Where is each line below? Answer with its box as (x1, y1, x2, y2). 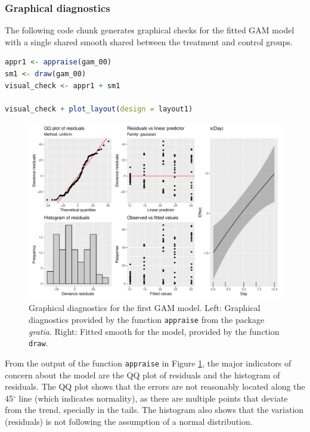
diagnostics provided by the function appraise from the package (29, 313, 265, 326)
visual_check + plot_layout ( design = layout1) (5, 104, 193, 113)
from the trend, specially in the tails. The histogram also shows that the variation (5, 403, 304, 416)
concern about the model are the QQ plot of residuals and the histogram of (5, 368, 280, 381)
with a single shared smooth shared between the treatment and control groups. (5, 35, 293, 48)
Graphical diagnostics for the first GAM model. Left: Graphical (29, 302, 261, 314)
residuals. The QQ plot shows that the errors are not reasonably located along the (5, 380, 305, 393)
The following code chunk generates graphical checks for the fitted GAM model (5, 24, 294, 36)
